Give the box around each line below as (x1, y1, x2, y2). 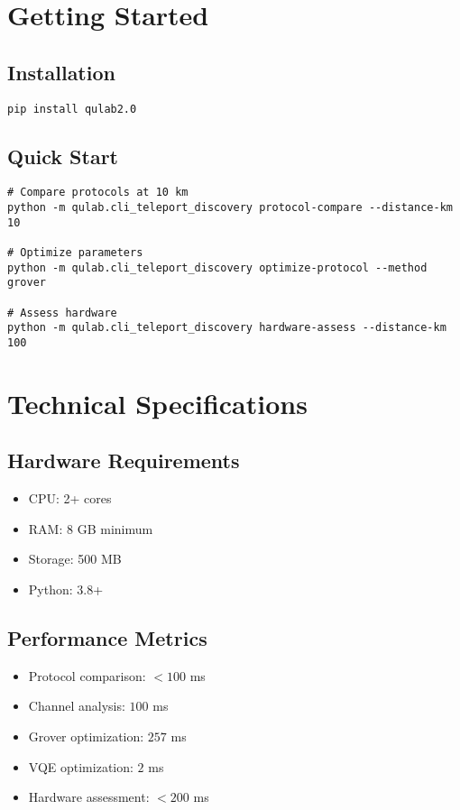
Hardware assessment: (28, 787, 150, 806)
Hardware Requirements (7, 446, 240, 474)
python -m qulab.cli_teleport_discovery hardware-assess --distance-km (7, 321, 446, 335)
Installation (7, 58, 115, 86)
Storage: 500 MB (28, 549, 122, 568)
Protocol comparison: (28, 666, 146, 685)
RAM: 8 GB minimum (28, 519, 153, 538)
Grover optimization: (28, 727, 144, 745)
